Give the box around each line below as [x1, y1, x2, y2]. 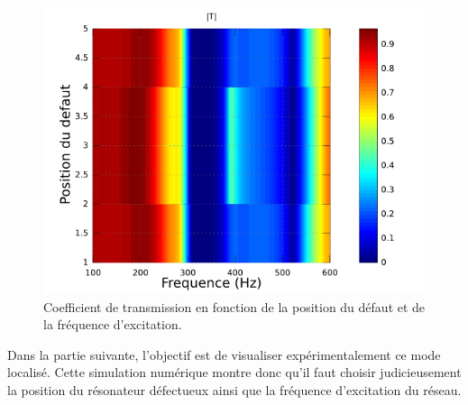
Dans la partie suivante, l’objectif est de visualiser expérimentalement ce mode [7, 345, 441, 364]
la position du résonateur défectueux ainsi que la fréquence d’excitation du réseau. [7, 380, 462, 399]
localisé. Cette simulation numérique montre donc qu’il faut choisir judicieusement [7, 363, 462, 382]
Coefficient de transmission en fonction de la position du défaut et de [43, 297, 426, 316]
